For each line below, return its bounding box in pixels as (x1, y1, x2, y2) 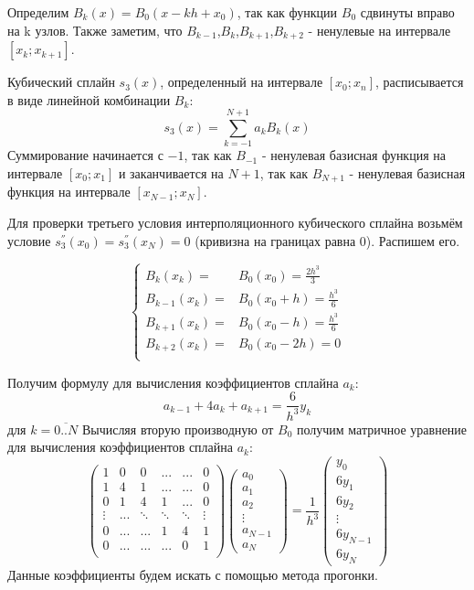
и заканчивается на (118, 163, 224, 182)
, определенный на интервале (160, 72, 323, 91)
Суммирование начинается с (7, 145, 163, 165)
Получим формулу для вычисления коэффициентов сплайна (7, 372, 339, 392)
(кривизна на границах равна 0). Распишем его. (195, 231, 460, 250)
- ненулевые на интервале (308, 20, 451, 39)
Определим (7, 3, 69, 21)
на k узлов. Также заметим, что (7, 20, 183, 39)
